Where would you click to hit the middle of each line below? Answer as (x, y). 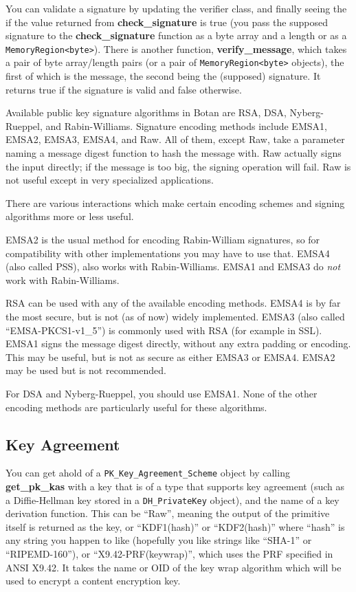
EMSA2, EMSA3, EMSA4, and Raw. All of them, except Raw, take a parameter (175, 139)
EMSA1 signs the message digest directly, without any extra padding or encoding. (178, 343)
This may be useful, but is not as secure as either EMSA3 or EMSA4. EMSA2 (170, 357)
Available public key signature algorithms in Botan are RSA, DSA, (146, 112)
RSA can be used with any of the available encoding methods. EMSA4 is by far (173, 303)
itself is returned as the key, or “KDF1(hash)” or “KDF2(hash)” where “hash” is (175, 526)
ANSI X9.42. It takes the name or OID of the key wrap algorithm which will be (174, 567)
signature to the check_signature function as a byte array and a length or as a (176, 35)
